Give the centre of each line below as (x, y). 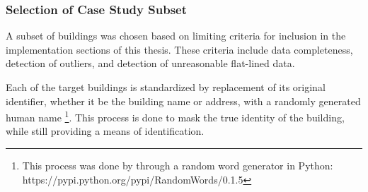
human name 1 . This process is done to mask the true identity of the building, (175, 116)
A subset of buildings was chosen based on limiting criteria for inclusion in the (176, 36)
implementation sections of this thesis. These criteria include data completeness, (179, 49)
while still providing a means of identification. (105, 131)
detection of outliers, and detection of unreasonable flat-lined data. (150, 63)
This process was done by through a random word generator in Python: (178, 166)
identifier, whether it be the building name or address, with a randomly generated (183, 101)
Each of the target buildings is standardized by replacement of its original (166, 87)
